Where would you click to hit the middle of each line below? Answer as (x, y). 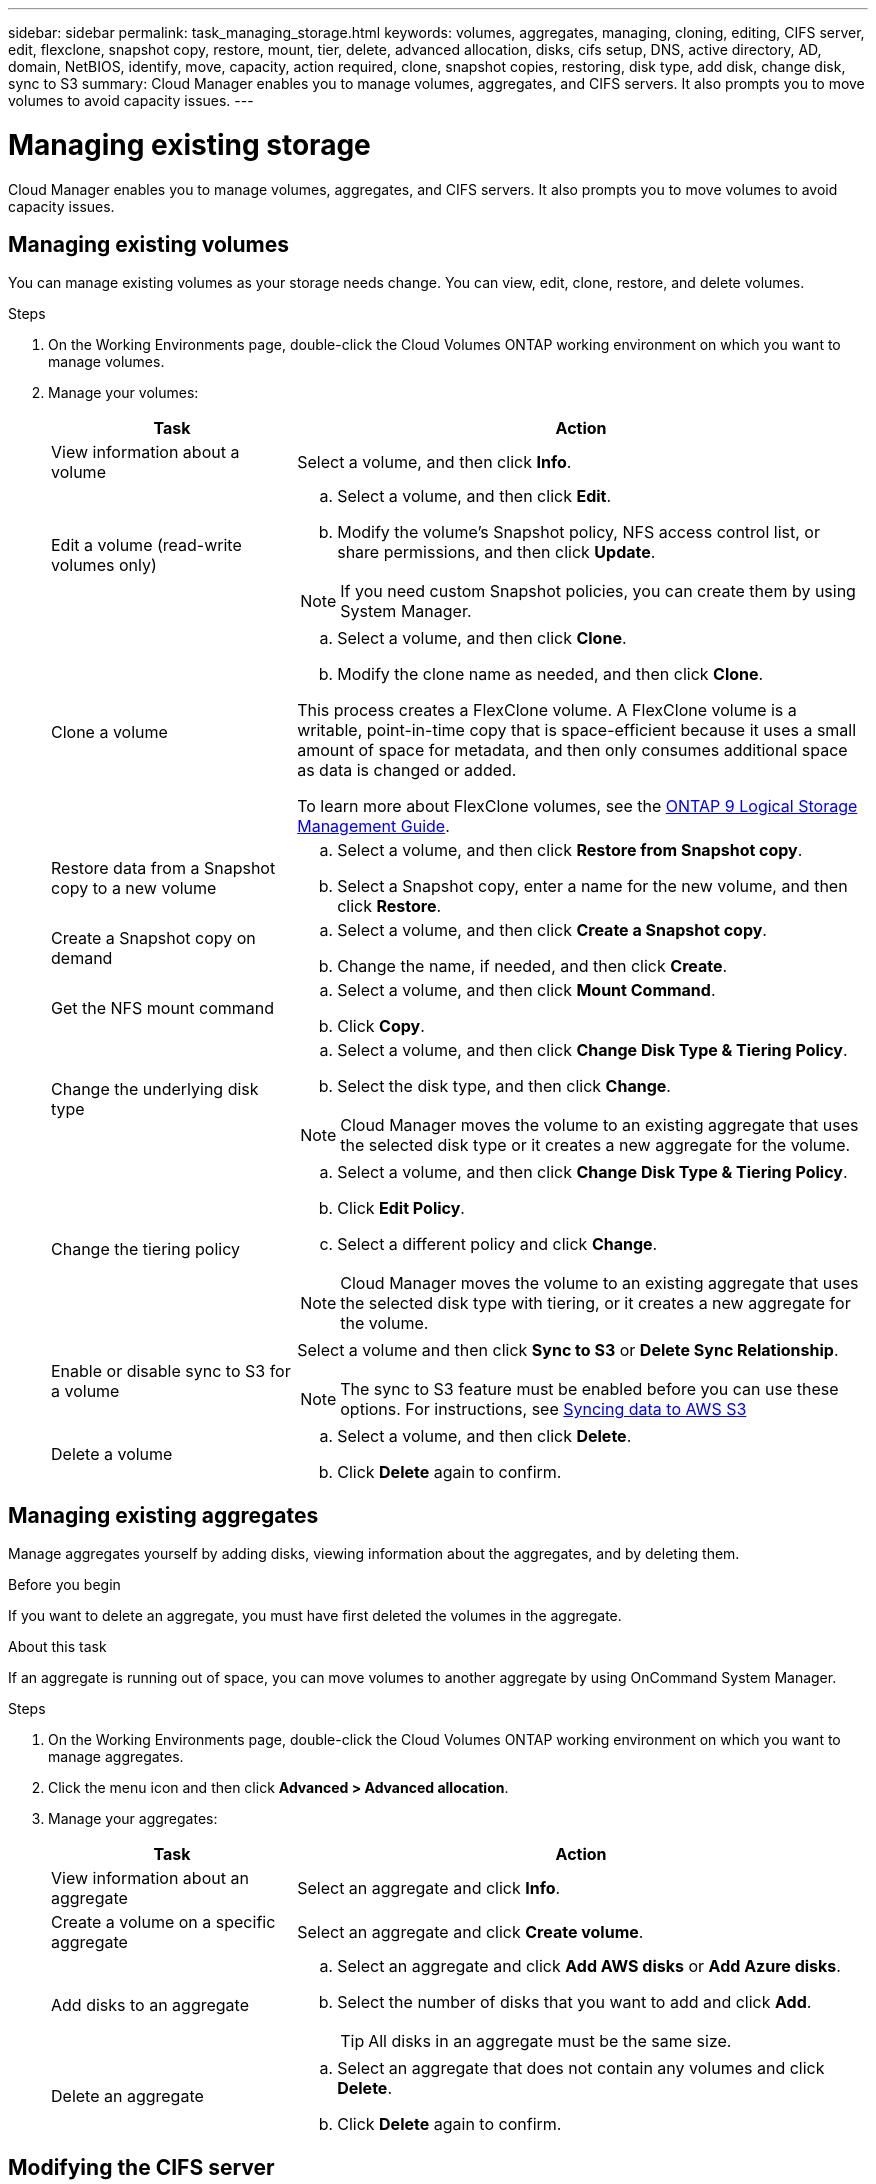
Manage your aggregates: (133, 1819)
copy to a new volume (134, 888)
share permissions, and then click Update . (496, 552)
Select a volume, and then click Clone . (482, 638)
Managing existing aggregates (163, 1515)
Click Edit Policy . (401, 1208)
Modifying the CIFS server (141, 2167)
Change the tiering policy (145, 1249)
